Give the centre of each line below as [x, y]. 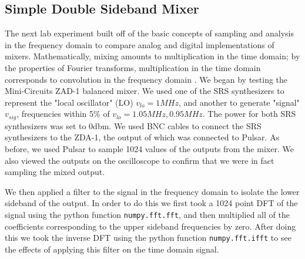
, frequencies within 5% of [63, 114]
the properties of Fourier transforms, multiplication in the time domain [133, 67]
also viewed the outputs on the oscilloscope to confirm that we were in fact [140, 160]
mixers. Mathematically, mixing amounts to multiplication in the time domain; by [152, 56]
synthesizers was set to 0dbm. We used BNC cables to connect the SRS [133, 125]
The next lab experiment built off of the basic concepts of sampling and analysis [149, 33]
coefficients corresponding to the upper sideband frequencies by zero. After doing [150, 226]
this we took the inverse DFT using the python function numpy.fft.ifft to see [148, 238]
